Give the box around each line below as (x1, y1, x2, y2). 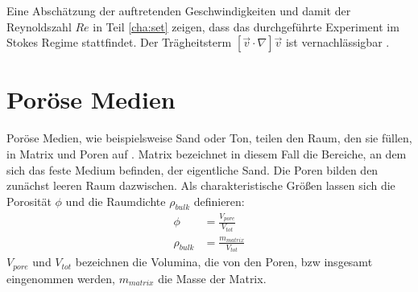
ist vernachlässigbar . (285, 34, 390, 51)
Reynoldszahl (6, 18, 72, 35)
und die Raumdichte (65, 192, 166, 209)
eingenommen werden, (6, 269, 115, 286)
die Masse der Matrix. (158, 269, 267, 286)
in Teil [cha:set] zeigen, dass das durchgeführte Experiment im (93, 18, 399, 35)
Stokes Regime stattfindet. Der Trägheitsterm (6, 34, 232, 51)
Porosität (6, 192, 52, 209)
